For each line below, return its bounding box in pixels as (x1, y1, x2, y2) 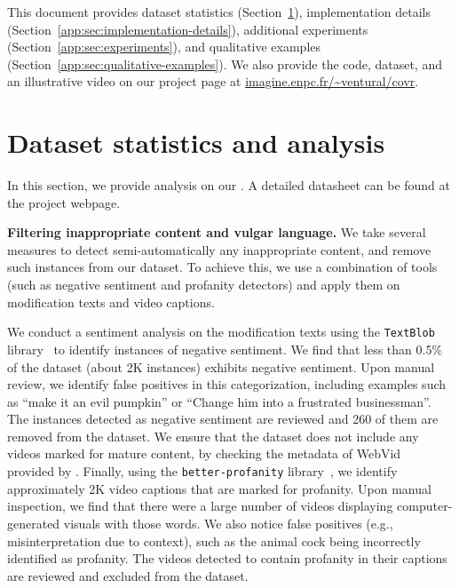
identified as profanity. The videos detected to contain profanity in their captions (7, 549, 447, 568)
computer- (397, 497, 453, 515)
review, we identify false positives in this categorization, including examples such (7, 375, 447, 393)
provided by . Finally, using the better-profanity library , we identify (7, 462, 398, 481)
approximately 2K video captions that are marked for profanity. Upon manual (7, 479, 431, 497)
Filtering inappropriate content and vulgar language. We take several (7, 223, 426, 242)
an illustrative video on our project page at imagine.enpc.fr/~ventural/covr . (7, 72, 419, 91)
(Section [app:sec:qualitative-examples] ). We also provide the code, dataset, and (7, 54, 442, 73)
